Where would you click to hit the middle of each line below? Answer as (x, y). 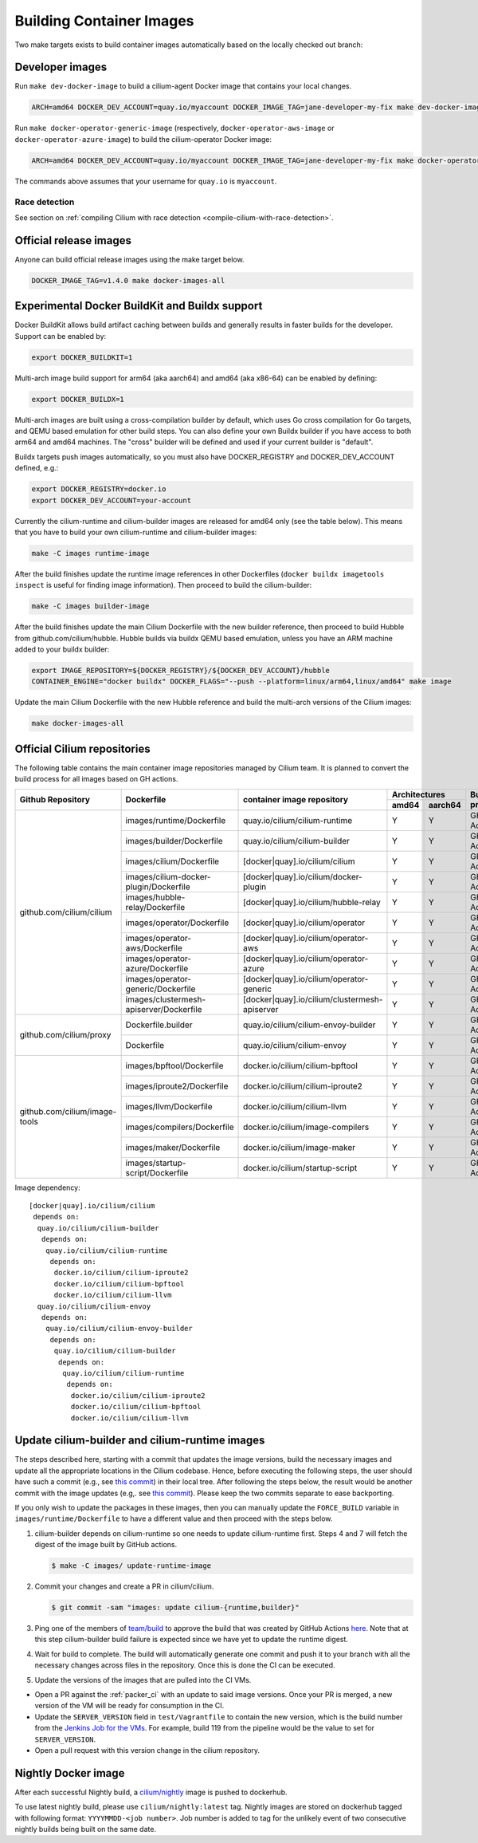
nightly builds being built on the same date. (86, 1829)
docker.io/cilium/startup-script (300, 1168)
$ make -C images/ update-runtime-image (131, 1566)
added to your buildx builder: (62, 649)
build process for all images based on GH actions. (96, 779)
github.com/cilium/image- (68, 1112)
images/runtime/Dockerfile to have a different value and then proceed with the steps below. (174, 1518)
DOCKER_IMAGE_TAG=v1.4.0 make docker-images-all (128, 280)
